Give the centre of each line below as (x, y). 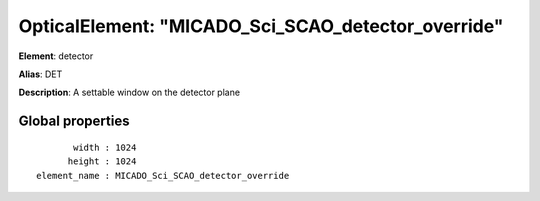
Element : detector (56, 56)
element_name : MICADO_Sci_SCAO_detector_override (163, 175)
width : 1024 (105, 147)
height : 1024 (102, 161)
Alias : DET (40, 74)
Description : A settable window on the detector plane (129, 92)
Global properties (74, 121)
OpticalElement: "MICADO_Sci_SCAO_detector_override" (261, 26)
